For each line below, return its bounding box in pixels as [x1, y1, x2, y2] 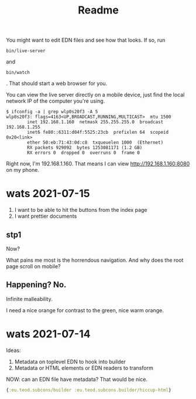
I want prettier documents [14, 212, 77, 220]
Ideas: [6, 347, 21, 354]
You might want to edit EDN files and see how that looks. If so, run [6, 36, 166, 44]
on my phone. [6, 167, 40, 174]
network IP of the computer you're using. [6, 97, 105, 104]
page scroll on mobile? [6, 262, 61, 270]
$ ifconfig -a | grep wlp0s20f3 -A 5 [6, 109, 98, 115]
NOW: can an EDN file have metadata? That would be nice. [6, 376, 148, 383]
